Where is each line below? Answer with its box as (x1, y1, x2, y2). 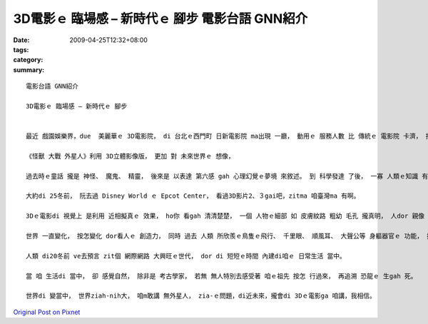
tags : (13, 45, 29, 54)
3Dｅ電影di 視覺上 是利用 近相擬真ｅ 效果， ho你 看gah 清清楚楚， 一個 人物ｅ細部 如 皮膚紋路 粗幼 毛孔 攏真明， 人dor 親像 (26, 212, 425, 221)
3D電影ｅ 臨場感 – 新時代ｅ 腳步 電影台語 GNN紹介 (13, 11, 308, 26)
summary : (13, 65, 45, 74)
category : (13, 56, 44, 64)
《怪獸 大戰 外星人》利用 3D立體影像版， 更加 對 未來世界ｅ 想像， (26, 152, 235, 160)
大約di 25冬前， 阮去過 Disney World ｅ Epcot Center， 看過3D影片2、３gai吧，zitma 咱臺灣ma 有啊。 (26, 192, 360, 200)
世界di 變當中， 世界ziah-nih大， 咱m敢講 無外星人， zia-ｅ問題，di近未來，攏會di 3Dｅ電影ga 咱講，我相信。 (26, 292, 376, 300)
